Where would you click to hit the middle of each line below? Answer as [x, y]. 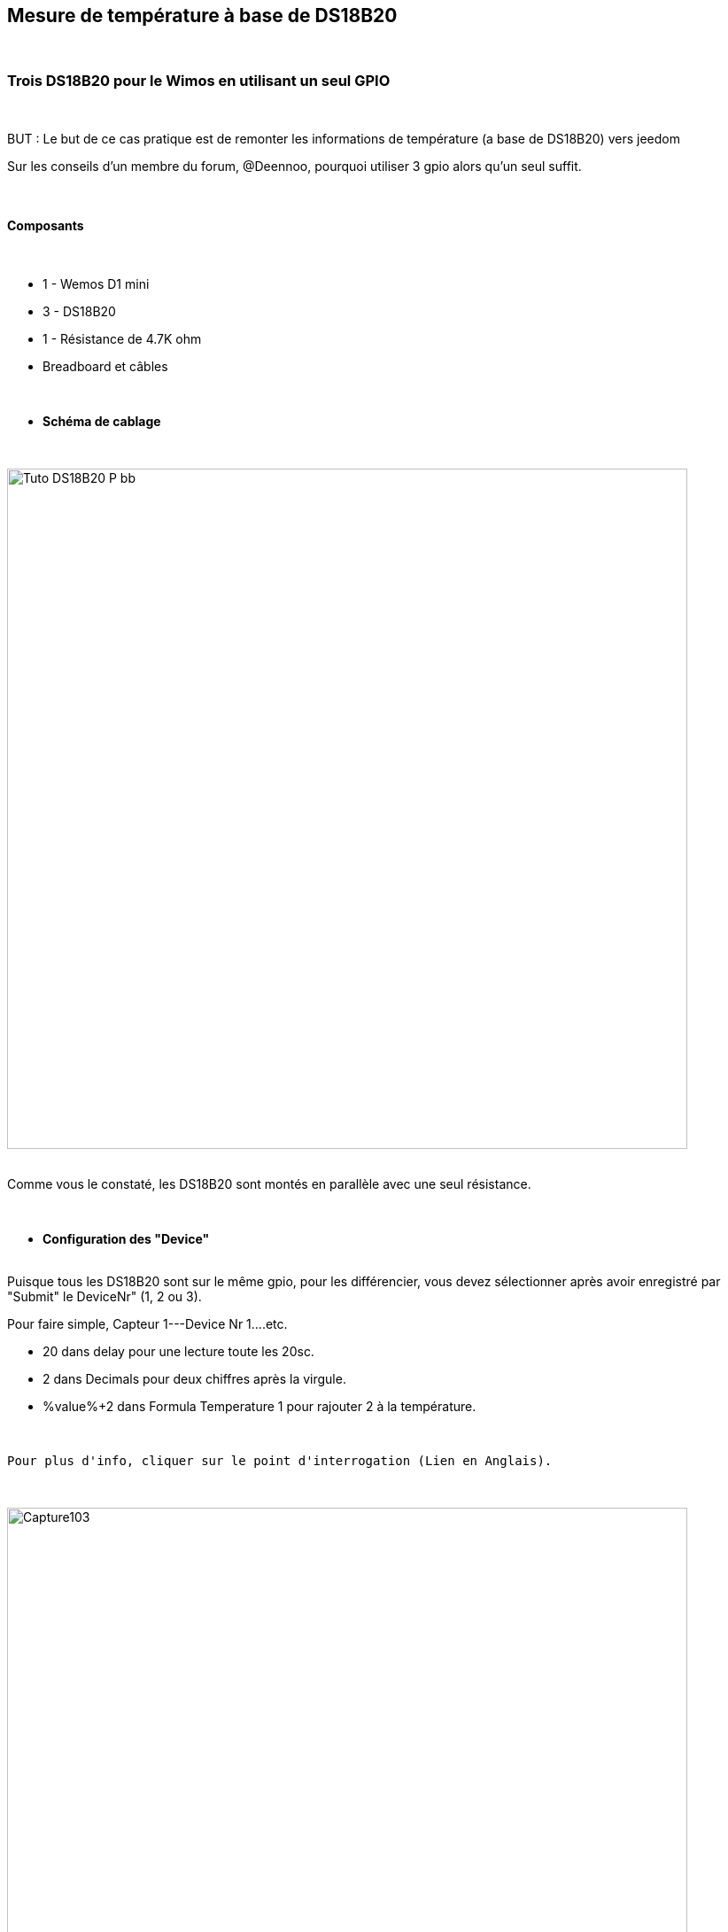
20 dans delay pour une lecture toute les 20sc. [178, 1352]
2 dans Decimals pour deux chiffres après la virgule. [194, 1379]
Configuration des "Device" [126, 1239]
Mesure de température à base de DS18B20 [202, 16]
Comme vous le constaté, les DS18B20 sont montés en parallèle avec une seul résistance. [269, 1184]
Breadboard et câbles [105, 367]
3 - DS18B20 [79, 312]
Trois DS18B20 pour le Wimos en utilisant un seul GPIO [199, 80]
